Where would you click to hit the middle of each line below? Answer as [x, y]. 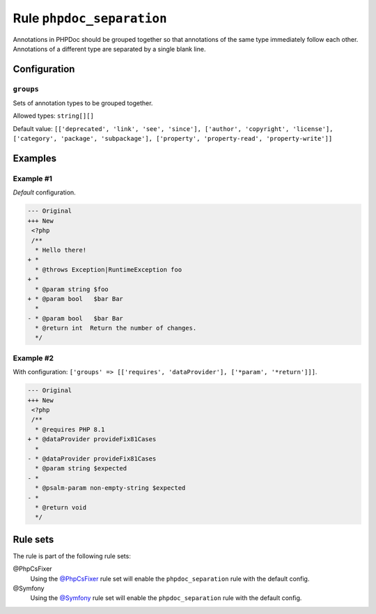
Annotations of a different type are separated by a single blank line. [109, 49]
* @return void [61, 507]
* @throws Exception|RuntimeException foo [109, 269]
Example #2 [33, 358]
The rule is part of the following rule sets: [72, 556]
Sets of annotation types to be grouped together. [83, 103]
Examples [35, 159]
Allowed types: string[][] [53, 116]
